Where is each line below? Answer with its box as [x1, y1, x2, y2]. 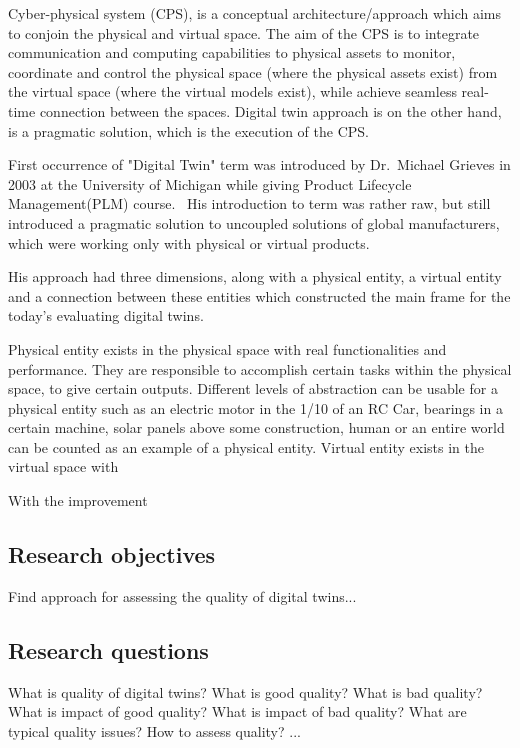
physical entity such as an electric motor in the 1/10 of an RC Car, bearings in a [8, 397, 503, 418]
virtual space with [8, 456, 119, 477]
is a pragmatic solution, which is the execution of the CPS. [8, 120, 369, 141]
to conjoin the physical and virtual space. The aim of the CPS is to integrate [8, 22, 480, 43]
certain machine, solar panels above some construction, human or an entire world [8, 417, 505, 438]
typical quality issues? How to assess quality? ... [8, 720, 301, 741]
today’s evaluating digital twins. [8, 305, 204, 326]
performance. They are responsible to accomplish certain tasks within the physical [8, 358, 512, 379]
